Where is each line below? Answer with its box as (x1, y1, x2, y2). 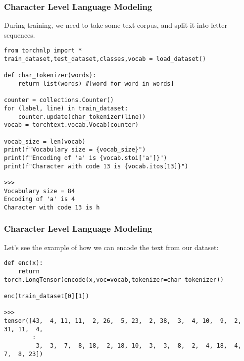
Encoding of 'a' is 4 (4, 196, 75, 203)
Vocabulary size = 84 (4, 187, 75, 195)
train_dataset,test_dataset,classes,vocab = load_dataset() (4, 55, 206, 63)
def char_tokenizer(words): (4, 72, 97, 79)
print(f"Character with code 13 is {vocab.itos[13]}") (4, 162, 189, 170)
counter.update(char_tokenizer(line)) (18, 113, 146, 120)
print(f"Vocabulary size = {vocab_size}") (4, 146, 146, 154)
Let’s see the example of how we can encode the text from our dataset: (4, 242, 219, 252)
